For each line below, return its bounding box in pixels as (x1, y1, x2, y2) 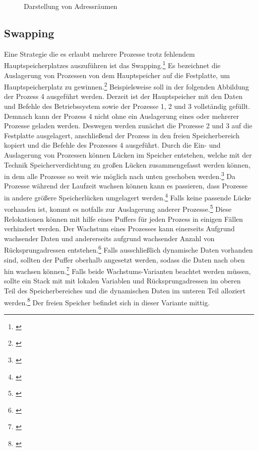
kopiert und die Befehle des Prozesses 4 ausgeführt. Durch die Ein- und (4, 140, 221, 150)
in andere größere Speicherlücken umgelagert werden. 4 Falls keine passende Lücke (4, 191, 251, 202)
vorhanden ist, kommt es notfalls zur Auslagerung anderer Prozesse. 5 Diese (4, 202, 232, 214)
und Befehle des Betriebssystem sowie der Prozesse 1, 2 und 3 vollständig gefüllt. (4, 101, 250, 111)
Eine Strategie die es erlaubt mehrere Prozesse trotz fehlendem (4, 48, 195, 59)
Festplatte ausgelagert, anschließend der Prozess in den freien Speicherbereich (4, 130, 240, 140)
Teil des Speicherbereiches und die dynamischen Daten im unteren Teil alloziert (4, 285, 246, 296)
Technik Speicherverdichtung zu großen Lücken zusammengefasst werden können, (4, 159, 251, 170)
